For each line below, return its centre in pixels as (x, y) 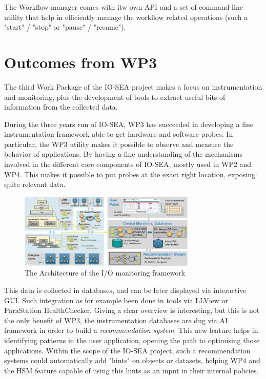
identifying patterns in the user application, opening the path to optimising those (132, 340)
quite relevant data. (35, 184)
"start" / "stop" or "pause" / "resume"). (65, 27)
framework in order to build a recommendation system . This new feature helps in (131, 330)
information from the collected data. (61, 107)
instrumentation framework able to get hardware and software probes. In (119, 134)
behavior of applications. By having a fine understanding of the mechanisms (123, 154)
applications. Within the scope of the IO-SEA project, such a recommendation (127, 350)
